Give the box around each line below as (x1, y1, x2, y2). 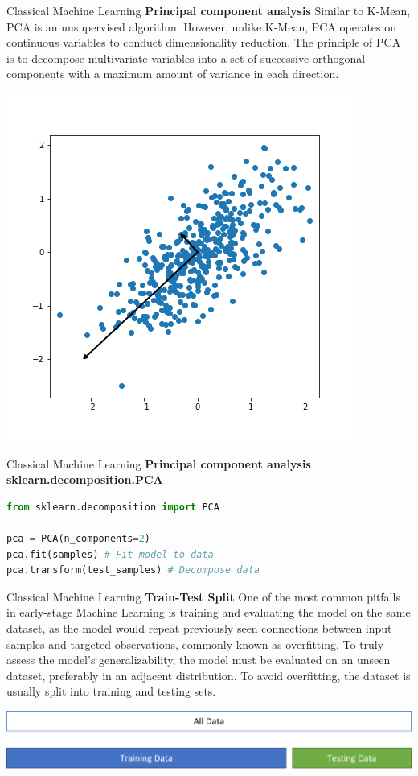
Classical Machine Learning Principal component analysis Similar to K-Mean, (6, 2, 411, 19)
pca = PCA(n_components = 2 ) (6, 532, 151, 544)
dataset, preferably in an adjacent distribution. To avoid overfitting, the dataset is (6, 667, 411, 683)
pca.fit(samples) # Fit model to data (6, 548, 214, 560)
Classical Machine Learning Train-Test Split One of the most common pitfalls (6, 588, 400, 605)
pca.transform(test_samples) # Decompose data (6, 564, 260, 576)
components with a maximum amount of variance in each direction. (6, 65, 339, 82)
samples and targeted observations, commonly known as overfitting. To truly (6, 635, 384, 652)
